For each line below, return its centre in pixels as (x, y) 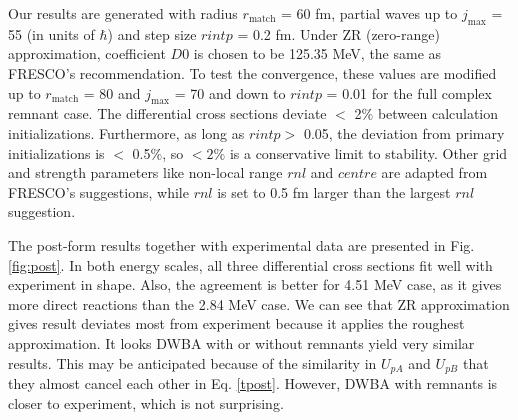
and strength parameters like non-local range (145, 172)
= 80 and (112, 92)
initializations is (56, 152)
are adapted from (434, 172)
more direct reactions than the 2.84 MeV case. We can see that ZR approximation (259, 303)
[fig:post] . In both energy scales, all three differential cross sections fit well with (250, 264)
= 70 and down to (230, 92)
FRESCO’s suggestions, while (98, 191)
